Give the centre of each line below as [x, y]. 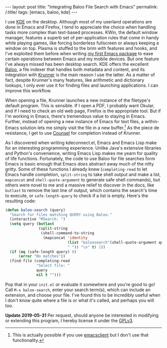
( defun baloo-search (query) [35, 210]
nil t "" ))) [49, 275]
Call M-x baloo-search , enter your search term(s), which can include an [78, 290]
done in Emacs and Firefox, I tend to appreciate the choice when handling [81, 27]
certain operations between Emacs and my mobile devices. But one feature [82, 59]
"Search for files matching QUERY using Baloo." [61, 215]
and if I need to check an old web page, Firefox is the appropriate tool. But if [83, 111]
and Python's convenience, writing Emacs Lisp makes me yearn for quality [82, 153]
